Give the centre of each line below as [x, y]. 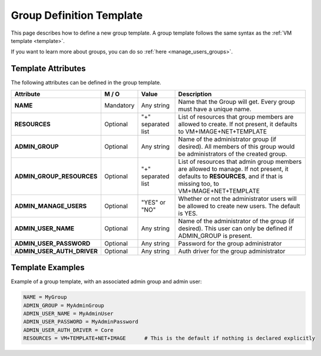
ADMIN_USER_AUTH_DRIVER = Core [69, 330]
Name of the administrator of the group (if [236, 221]
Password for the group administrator [230, 243]
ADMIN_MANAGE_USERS [51, 206]
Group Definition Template [77, 15]
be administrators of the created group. [233, 154]
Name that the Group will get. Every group [236, 102]
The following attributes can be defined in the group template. [86, 83]
